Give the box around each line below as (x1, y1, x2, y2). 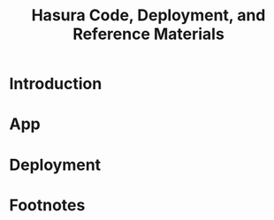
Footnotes (9, 195, 86, 215)
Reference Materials (72, 24, 225, 44)
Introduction (9, 74, 103, 94)
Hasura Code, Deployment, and (31, 5, 266, 26)
